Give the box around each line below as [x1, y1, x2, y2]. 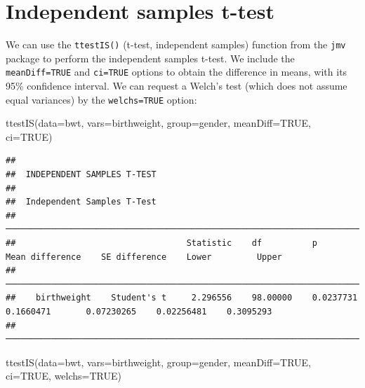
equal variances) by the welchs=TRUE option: [6, 92, 197, 106]
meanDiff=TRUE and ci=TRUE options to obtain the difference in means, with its [6, 64, 347, 79]
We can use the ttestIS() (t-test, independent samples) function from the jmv [6, 37, 346, 52]
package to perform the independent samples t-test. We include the [6, 50, 295, 65]
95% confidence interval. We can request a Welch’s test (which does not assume [6, 78, 347, 93]
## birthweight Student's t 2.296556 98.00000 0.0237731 [6, 293, 358, 303]
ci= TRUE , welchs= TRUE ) [6, 368, 121, 383]
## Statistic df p [6, 238, 317, 249]
